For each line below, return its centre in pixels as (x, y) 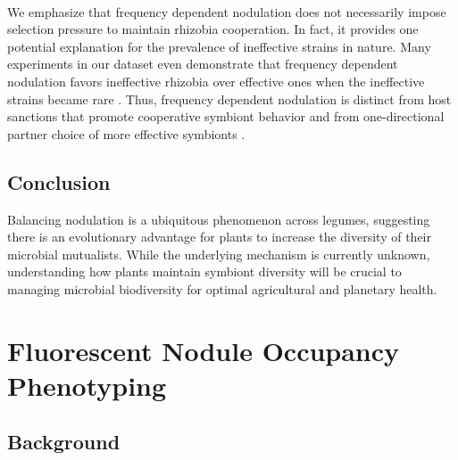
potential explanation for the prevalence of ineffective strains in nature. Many (219, 46)
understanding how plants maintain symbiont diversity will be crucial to (204, 271)
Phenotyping (87, 385)
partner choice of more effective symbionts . (126, 133)
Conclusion (59, 181)
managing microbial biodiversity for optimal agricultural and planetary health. (222, 288)
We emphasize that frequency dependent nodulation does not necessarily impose (227, 11)
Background (64, 442)
